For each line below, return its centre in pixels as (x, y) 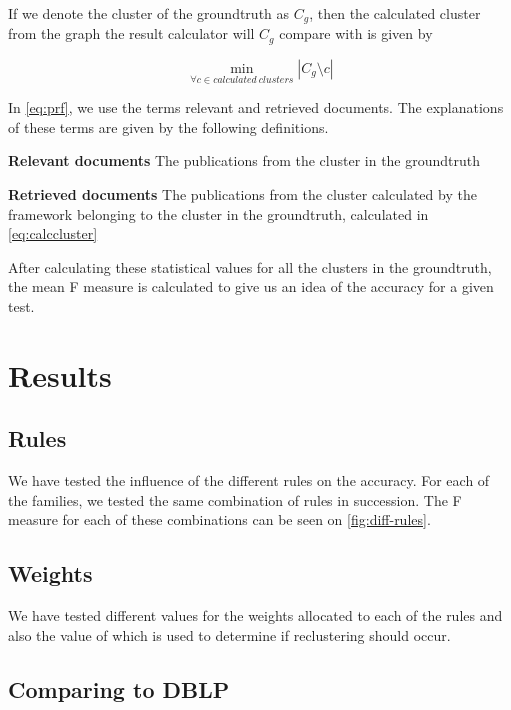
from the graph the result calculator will (131, 33)
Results (60, 374)
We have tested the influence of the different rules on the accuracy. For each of (249, 480)
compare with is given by (356, 33)
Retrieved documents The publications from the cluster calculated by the (242, 193)
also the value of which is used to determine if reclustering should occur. (229, 634)
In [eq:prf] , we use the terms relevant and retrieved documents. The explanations (256, 107)
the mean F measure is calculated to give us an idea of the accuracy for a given (251, 286)
